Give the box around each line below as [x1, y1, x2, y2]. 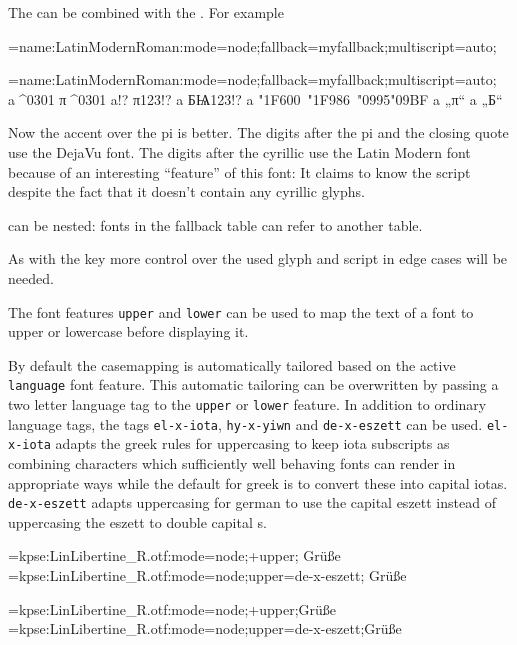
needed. [8, 267, 54, 288]
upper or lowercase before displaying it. [8, 321, 249, 342]
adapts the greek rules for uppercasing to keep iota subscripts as [55, 433, 450, 454]
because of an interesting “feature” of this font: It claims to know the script [8, 161, 471, 182]
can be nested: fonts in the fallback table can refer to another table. [8, 214, 423, 235]
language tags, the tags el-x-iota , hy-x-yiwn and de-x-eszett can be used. [8, 413, 483, 434]
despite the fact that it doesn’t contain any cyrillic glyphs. [8, 181, 365, 202]
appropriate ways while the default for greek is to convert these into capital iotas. [8, 472, 508, 493]
